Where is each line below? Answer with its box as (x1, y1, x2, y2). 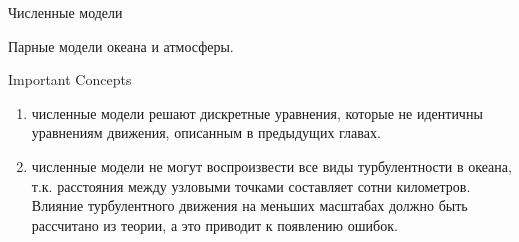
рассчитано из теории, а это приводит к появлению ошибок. (31, 214, 398, 235)
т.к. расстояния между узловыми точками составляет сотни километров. (31, 175, 471, 196)
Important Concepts (8, 69, 132, 90)
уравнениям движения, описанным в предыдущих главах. (31, 122, 381, 143)
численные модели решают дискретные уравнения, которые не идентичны (31, 102, 483, 123)
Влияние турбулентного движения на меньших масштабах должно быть (31, 195, 468, 216)
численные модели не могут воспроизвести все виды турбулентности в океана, (31, 155, 512, 176)
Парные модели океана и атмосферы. (8, 35, 234, 56)
